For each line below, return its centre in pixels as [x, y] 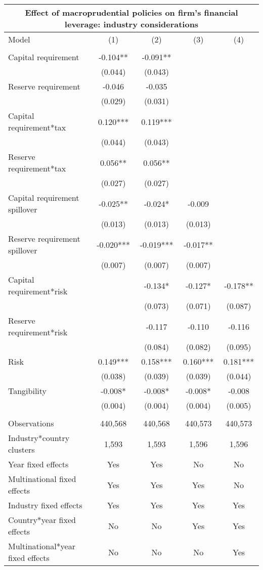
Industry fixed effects [45, 505]
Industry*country [39, 438]
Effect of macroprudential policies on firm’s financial [131, 12]
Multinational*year [42, 546]
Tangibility [28, 391]
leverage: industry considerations [131, 24]
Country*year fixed [42, 520]
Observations [31, 423]
